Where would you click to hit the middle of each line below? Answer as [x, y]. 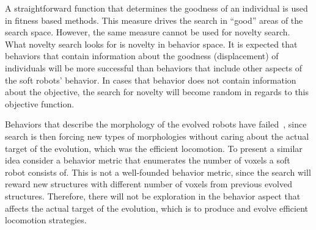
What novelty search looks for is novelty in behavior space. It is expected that [151, 44]
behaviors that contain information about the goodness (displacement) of [142, 56]
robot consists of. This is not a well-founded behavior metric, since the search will [158, 172]
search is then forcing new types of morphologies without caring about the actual [157, 136]
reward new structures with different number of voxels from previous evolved [149, 184]
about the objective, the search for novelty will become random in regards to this [157, 92]
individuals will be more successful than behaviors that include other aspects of [154, 67]
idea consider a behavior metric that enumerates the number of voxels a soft [148, 160]
